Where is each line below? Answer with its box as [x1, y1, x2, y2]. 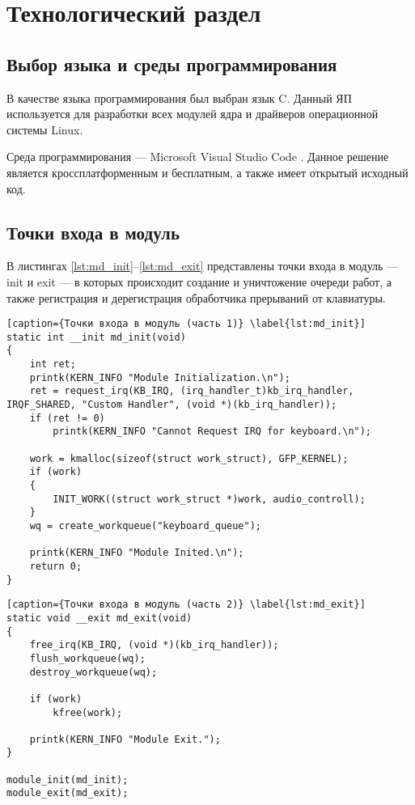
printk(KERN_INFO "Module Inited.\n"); [29, 547, 244, 559]
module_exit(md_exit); [6, 787, 129, 799]
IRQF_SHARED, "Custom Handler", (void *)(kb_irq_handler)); [6, 399, 337, 411]
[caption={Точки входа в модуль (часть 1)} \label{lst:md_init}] [6, 318, 366, 330]
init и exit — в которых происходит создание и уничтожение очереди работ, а [6, 273, 392, 290]
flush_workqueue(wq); [29, 652, 146, 664]
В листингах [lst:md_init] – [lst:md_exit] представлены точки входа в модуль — [6, 257, 399, 274]
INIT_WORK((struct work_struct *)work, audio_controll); [53, 493, 366, 505]
